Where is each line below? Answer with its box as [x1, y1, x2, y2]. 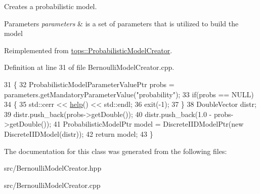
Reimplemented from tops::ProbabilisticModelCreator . [4, 45, 172, 55]
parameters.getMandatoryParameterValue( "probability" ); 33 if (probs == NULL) [4, 89, 254, 99]
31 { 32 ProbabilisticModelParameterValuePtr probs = [4, 79, 175, 89]
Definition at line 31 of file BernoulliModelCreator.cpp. [4, 62, 175, 72]
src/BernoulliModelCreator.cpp [4, 179, 101, 190]
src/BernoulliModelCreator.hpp [4, 163, 102, 173]
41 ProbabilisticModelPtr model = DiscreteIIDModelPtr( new [53, 119, 244, 129]
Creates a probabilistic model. [4, 1, 97, 11]
